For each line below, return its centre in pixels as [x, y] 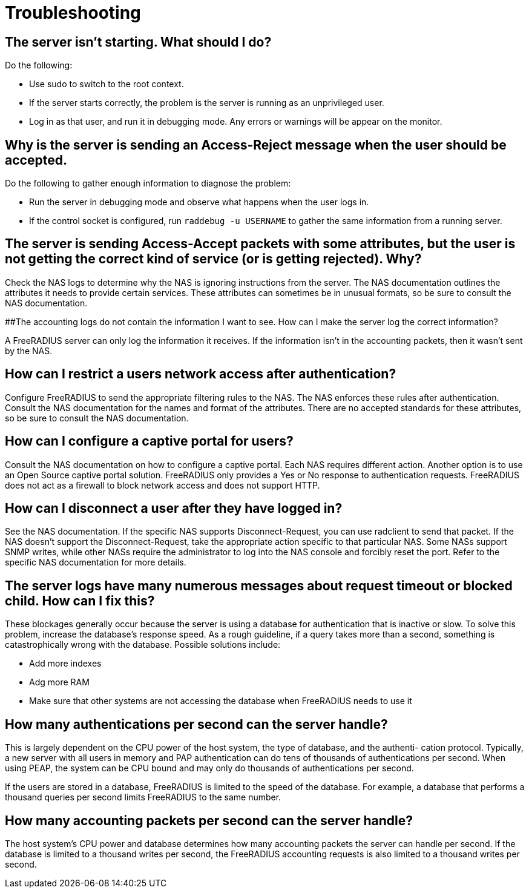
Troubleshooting [73, 13]
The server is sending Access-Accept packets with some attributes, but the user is [260, 244]
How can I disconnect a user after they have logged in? [174, 508]
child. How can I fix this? [80, 601]
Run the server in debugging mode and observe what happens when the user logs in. [199, 202]
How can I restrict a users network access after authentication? [201, 374]
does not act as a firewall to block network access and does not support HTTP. [163, 485]
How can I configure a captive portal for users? [149, 441]
